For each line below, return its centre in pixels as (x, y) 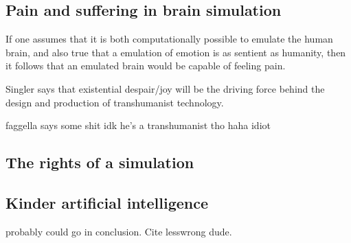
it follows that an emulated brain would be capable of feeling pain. (146, 66)
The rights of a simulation (100, 162)
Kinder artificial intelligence (107, 202)
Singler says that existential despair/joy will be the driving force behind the (165, 88)
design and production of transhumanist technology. (115, 102)
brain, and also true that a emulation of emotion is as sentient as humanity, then (176, 52)
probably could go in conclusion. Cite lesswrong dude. (119, 231)
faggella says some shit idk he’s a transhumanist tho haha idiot (138, 125)
